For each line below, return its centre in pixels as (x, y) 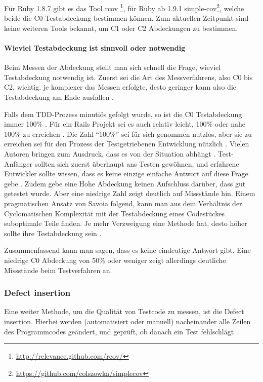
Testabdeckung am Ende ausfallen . (59, 97)
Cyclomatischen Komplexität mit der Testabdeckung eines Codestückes (114, 213)
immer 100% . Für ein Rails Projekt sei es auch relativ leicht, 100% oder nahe (125, 124)
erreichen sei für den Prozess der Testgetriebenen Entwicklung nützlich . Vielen (127, 144)
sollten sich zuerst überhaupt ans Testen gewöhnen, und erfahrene (137, 163)
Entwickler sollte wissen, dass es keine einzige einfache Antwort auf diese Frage (126, 174)
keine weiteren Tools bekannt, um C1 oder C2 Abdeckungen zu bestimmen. (121, 28)
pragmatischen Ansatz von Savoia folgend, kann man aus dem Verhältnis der (123, 203)
